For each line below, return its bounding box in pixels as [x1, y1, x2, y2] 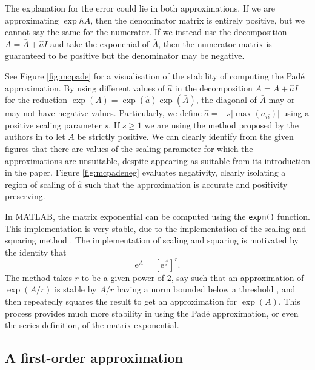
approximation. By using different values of [5, 81, 165, 94]
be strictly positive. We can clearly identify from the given [77, 130, 294, 143]
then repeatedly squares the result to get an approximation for [5, 295, 237, 308]
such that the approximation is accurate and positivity [84, 177, 288, 190]
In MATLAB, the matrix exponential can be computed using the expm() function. [5, 210, 310, 222]
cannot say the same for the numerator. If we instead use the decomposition [5, 25, 287, 38]
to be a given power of [81, 271, 165, 283]
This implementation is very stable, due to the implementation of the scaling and [5, 222, 307, 234]
